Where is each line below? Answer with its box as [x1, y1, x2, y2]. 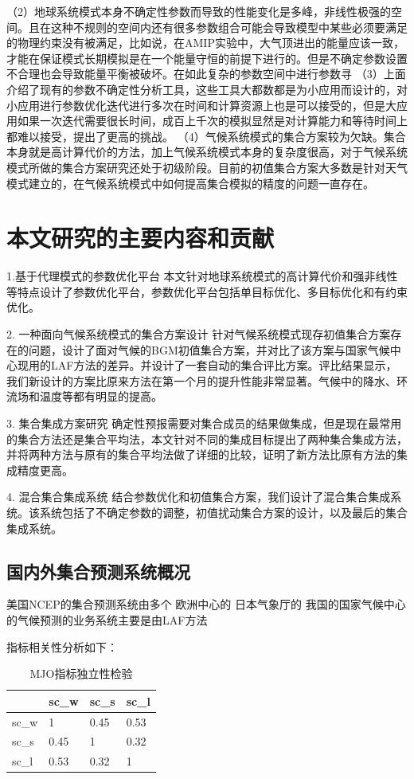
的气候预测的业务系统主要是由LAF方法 [6, 611, 208, 628]
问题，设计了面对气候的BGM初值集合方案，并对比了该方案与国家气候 [28, 341, 390, 358]
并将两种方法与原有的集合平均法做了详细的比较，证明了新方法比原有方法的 [6, 446, 396, 463]
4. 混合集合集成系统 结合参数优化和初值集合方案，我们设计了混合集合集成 [6, 488, 391, 505]
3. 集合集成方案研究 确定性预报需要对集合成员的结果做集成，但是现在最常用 [6, 415, 402, 431]
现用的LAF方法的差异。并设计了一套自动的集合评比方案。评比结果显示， [17, 357, 397, 374]
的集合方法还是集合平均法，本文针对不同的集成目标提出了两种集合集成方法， [6, 430, 408, 447]
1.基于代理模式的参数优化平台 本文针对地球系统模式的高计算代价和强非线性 [6, 268, 398, 284]
